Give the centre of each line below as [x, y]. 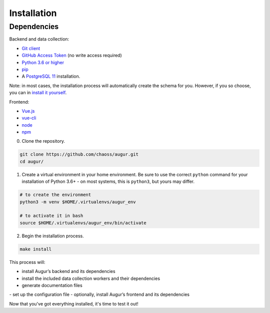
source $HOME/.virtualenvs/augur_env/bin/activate [83, 223]
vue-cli [29, 118]
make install [36, 249]
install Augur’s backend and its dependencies [68, 271]
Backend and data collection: [39, 39]
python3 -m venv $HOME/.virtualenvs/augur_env [78, 202]
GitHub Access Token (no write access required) [72, 56]
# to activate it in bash [51, 216]
